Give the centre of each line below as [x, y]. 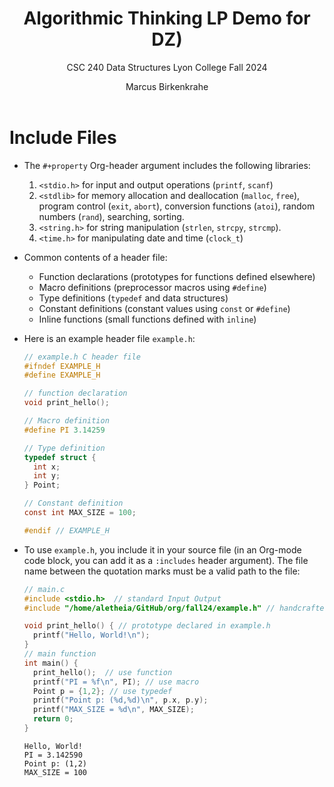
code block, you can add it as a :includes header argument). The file [166, 560]
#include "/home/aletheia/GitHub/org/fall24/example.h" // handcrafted [176, 608]
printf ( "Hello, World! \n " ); [92, 635]
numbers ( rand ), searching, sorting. [111, 216]
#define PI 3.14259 [64, 430]
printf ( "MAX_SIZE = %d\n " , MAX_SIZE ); [114, 710]
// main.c [44, 589]
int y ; [47, 476]
